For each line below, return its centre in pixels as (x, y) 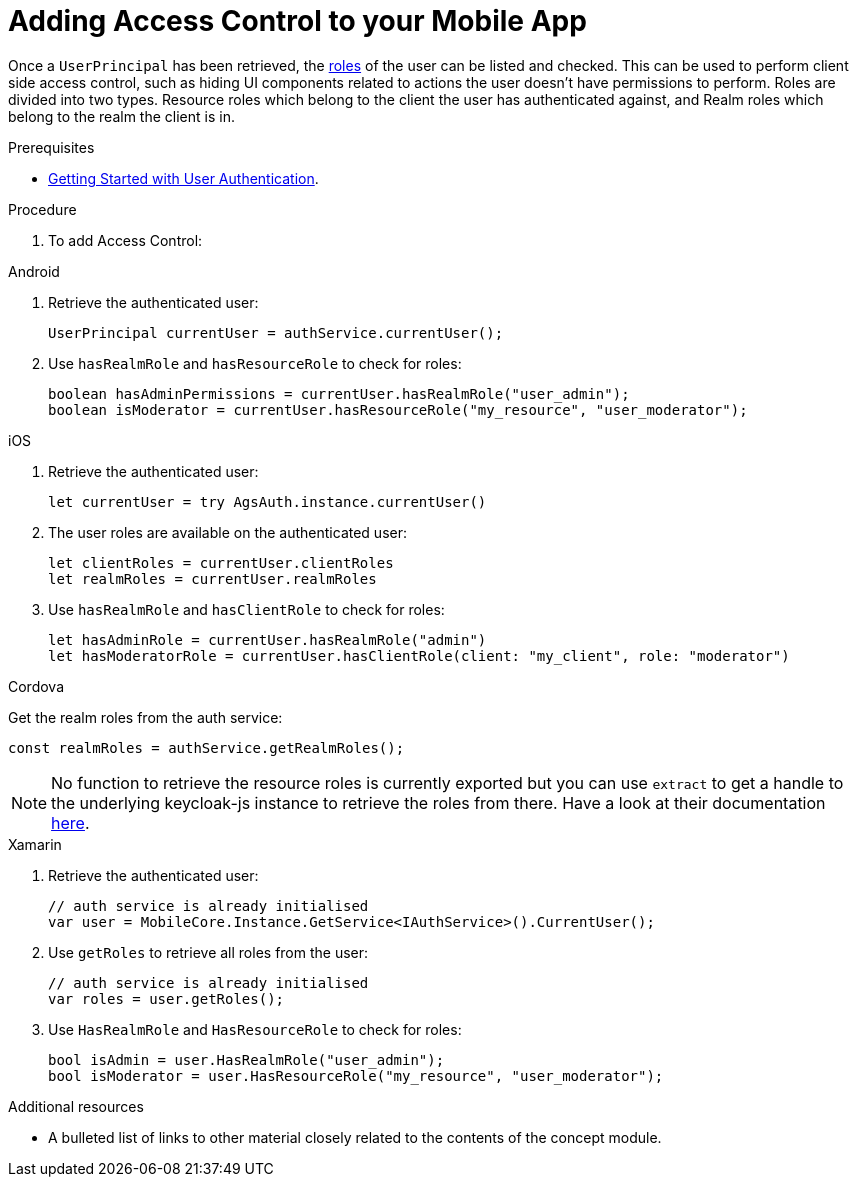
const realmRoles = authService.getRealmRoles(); (206, 747)
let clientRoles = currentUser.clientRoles (221, 562)
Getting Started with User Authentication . (183, 178)
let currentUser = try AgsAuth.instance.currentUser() (267, 501)
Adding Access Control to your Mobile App (297, 21)
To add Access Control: (125, 240)
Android (34, 271)
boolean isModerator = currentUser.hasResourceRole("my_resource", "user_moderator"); (398, 409)
